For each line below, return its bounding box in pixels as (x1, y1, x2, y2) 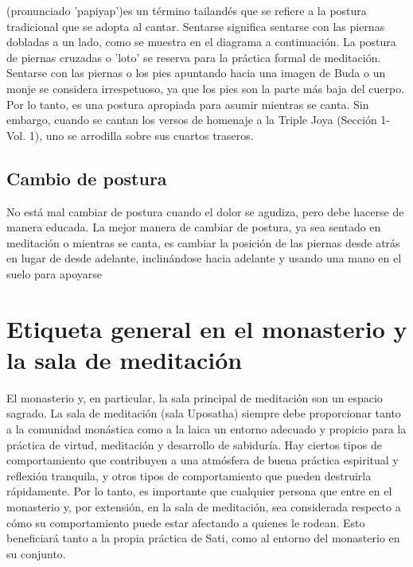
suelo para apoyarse (6, 265, 103, 282)
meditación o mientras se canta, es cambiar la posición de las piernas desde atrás (6, 234, 400, 250)
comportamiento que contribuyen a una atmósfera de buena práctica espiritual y (6, 452, 399, 468)
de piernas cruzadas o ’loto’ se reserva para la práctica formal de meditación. (6, 49, 381, 65)
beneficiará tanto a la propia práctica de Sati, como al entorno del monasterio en (6, 530, 400, 546)
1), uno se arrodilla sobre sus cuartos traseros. (29, 126, 254, 143)
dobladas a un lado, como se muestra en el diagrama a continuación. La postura (6, 33, 396, 50)
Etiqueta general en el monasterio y (6, 312, 407, 344)
